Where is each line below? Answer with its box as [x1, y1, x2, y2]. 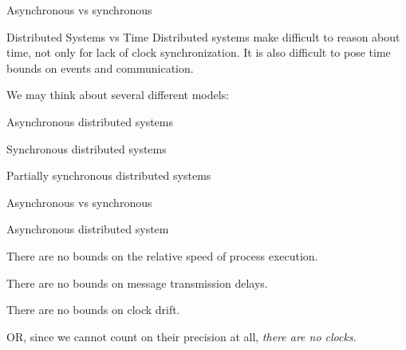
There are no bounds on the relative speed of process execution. [6, 247, 318, 264]
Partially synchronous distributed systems [6, 167, 211, 184]
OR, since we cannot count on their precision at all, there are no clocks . [6, 328, 357, 344]
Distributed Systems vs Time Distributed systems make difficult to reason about [6, 28, 400, 45]
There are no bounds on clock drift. [6, 301, 180, 318]
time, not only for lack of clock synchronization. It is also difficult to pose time [6, 44, 391, 61]
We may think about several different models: [6, 86, 230, 103]
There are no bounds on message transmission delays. [6, 274, 268, 291]
